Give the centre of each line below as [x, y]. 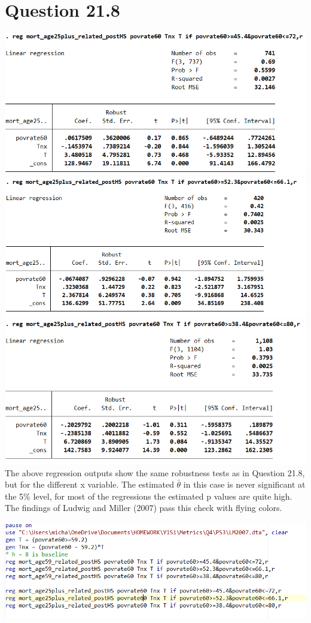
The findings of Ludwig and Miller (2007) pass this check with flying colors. [144, 508]
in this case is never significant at [244, 484]
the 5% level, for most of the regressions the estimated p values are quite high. [149, 496]
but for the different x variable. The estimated [89, 484]
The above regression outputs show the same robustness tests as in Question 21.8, [155, 472]
